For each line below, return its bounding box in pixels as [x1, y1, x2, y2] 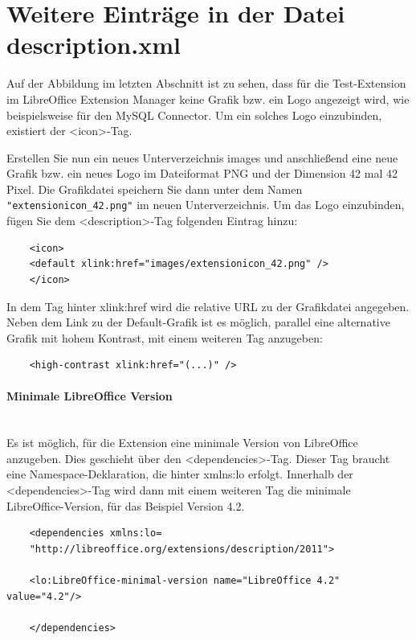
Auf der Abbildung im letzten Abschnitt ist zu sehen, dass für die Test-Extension [6, 75, 406, 92]
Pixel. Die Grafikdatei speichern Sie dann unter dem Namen [6, 180, 303, 197]
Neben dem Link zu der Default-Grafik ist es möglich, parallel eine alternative [6, 314, 390, 330]
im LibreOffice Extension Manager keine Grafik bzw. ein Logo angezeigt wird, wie [6, 90, 410, 107]
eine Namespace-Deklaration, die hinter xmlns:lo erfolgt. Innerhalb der [6, 466, 353, 482]
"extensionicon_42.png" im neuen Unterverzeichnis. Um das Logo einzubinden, [6, 196, 405, 213]
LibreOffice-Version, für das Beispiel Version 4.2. [6, 497, 245, 514]
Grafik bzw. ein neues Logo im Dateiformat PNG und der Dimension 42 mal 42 [6, 165, 398, 182]
